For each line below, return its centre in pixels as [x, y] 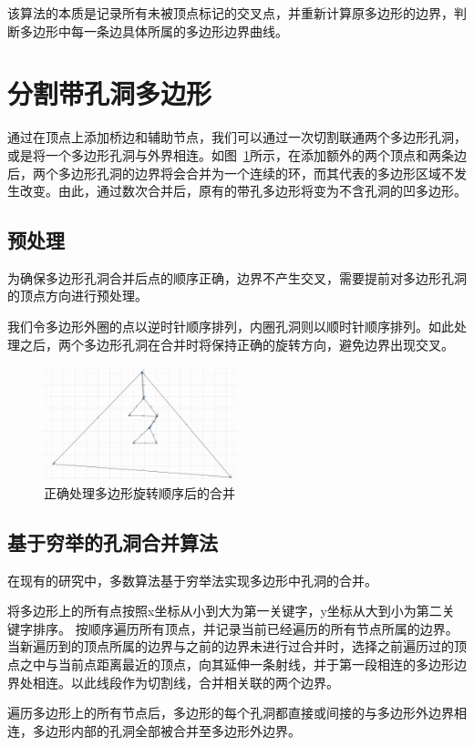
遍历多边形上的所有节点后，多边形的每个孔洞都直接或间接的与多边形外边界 [231, 713]
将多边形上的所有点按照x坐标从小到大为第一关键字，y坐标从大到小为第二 [225, 611]
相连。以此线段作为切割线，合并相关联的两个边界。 [185, 682]
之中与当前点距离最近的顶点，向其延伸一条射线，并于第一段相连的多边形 [237, 664]
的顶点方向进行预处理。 [77, 296]
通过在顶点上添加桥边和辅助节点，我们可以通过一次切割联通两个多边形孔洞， [237, 137]
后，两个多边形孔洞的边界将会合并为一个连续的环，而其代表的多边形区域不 [231, 173]
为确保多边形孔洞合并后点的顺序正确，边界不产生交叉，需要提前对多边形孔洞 [237, 277]
